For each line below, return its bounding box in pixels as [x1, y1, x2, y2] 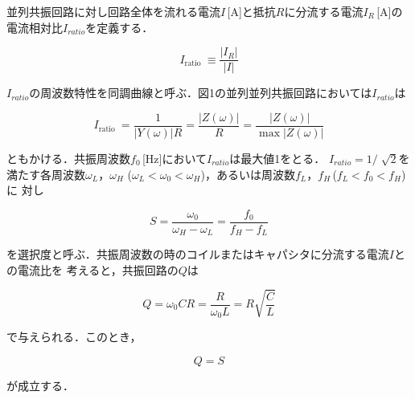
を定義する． [85, 18, 154, 35]
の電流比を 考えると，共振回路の [6, 261, 179, 278]
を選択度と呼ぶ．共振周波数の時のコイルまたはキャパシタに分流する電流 [6, 246, 389, 263]
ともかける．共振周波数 [6, 149, 130, 166]
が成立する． [6, 377, 74, 393]
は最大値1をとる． [229, 149, 326, 166]
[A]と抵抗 [227, 3, 276, 19]
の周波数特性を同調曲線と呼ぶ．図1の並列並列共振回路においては [29, 84, 372, 101]
